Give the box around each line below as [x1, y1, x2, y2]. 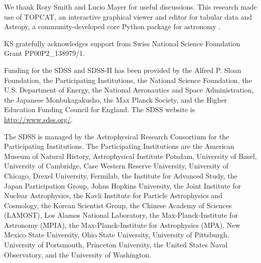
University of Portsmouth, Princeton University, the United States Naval [4, 239, 228, 250]
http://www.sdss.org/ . [4, 114, 73, 124]
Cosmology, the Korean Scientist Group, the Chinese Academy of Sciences [4, 200, 232, 210]
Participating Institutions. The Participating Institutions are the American [4, 141, 234, 151]
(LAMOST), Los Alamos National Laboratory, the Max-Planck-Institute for [4, 210, 238, 220]
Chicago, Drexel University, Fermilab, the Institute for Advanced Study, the [4, 170, 237, 181]
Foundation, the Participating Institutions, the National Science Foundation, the [4, 74, 252, 85]
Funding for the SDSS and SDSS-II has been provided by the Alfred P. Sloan [4, 64, 241, 75]
